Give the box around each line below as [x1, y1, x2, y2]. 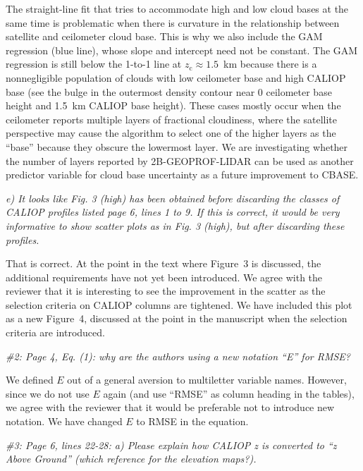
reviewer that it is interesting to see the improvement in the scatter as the [6, 283, 326, 298]
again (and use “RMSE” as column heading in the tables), [103, 386, 355, 400]
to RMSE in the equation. [136, 414, 249, 429]
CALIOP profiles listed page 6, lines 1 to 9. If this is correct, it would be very [6, 204, 340, 219]
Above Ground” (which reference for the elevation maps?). [6, 451, 257, 466]
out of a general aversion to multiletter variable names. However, [67, 372, 347, 387]
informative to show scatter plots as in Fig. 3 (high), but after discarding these [6, 218, 345, 233]
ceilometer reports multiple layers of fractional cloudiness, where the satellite [6, 111, 337, 126]
